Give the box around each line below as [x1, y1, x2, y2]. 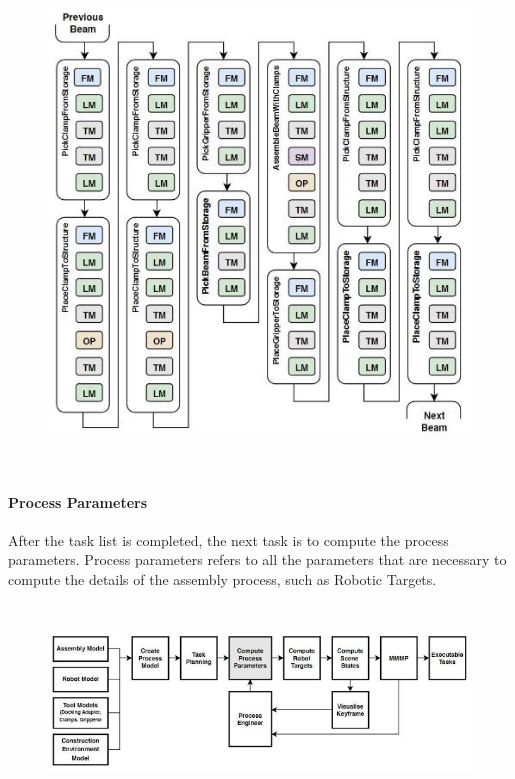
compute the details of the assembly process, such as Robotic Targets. [8, 568, 437, 589]
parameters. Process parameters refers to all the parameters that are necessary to [8, 549, 507, 570]
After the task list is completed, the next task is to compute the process [8, 529, 449, 550]
